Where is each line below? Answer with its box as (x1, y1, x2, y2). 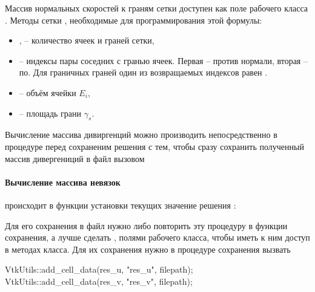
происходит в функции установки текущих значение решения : (5, 198, 236, 211)
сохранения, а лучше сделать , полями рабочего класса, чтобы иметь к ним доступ (5, 231, 310, 244)
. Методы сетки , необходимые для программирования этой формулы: (5, 13, 262, 26)
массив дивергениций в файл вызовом (5, 152, 145, 164)
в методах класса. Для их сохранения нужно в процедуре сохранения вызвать (5, 242, 291, 255)
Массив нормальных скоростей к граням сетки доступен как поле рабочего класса (5, 2, 308, 14)
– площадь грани (19, 106, 82, 119)
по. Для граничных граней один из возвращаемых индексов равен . (19, 66, 268, 79)
